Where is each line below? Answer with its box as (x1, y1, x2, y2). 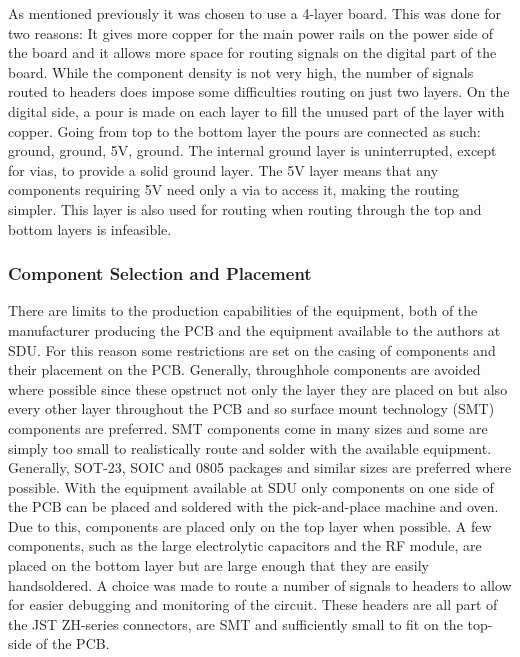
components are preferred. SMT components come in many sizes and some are (8, 417, 488, 438)
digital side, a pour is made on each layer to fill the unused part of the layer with (8, 100, 505, 121)
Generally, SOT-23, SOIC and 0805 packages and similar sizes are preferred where (8, 457, 512, 478)
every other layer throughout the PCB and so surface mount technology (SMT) (8, 398, 495, 419)
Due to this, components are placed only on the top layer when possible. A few (8, 515, 492, 536)
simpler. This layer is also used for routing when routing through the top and (8, 198, 482, 219)
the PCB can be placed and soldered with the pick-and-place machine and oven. (8, 496, 499, 517)
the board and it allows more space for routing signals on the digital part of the (8, 42, 497, 63)
